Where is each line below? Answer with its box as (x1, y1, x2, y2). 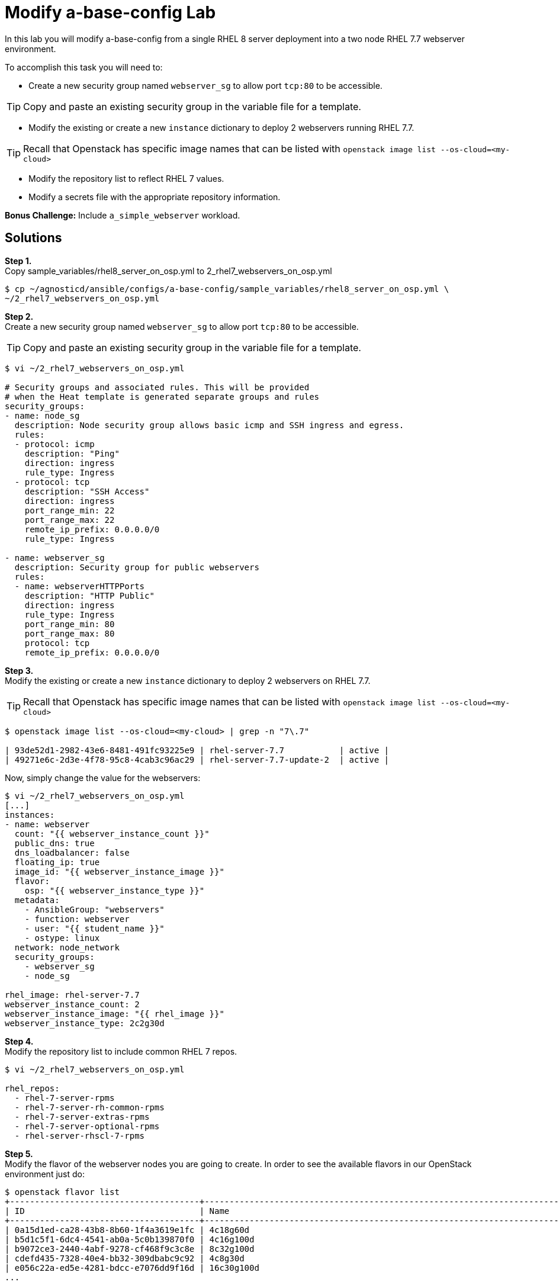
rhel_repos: (5, 1083, 60, 1093)
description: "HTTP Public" (24, 590, 155, 600)
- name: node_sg (5, 410, 80, 420)
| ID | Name (5, 1206, 230, 1216)
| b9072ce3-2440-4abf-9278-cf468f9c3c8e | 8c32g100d (5, 1244, 255, 1254)
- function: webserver (24, 914, 130, 924)
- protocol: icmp (14, 439, 95, 449)
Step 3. (5, 665, 34, 676)
